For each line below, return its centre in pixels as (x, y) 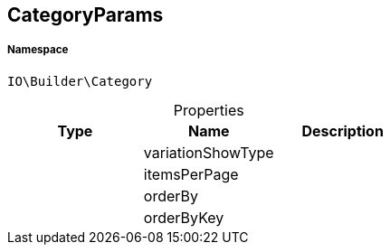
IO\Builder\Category (80, 81)
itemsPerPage (191, 174)
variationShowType (209, 152)
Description (342, 131)
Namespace (38, 50)
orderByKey (184, 217)
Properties (209, 110)
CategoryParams (86, 15)
